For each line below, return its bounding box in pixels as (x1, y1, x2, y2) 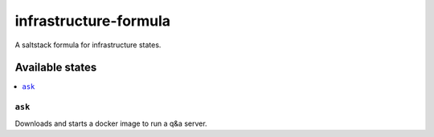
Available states (14, 61, 97, 75)
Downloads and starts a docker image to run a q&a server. (14, 119, 208, 128)
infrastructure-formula (14, 12, 171, 30)
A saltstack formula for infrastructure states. (14, 40, 162, 50)
